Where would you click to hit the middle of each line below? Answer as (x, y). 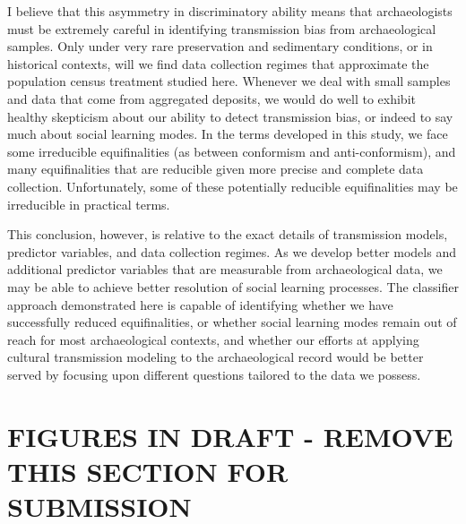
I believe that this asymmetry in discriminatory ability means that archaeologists (230, 11)
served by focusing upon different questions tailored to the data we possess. (214, 374)
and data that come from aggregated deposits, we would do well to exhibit (211, 98)
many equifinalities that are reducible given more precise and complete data (216, 169)
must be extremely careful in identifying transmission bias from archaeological (222, 28)
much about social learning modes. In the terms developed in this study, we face (228, 134)
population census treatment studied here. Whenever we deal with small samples (229, 81)
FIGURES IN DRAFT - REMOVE (230, 436)
